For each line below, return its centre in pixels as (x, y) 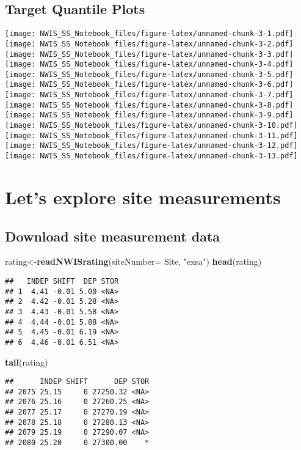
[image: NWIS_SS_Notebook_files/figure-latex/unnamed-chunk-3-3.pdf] (149, 54)
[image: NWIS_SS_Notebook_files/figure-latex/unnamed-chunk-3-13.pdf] (151, 156)
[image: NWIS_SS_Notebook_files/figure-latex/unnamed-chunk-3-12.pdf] (151, 146)
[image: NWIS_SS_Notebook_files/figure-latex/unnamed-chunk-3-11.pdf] (151, 135)
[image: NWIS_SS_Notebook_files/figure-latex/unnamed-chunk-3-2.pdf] (149, 44)
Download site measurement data (113, 236)
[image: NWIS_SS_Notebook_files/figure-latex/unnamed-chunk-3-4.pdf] (149, 65)
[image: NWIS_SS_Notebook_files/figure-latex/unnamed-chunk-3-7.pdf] (149, 95)
